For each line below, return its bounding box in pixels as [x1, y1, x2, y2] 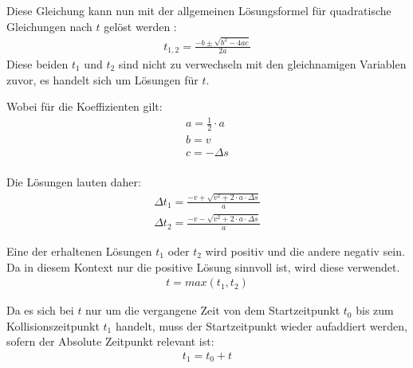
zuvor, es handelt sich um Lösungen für [6, 71, 199, 88]
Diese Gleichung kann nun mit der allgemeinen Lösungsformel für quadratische [6, 2, 391, 18]
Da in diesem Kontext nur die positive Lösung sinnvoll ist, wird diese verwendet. [6, 258, 400, 275]
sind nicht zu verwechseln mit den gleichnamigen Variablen [118, 56, 407, 72]
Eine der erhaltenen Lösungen [6, 242, 152, 259]
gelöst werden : [104, 18, 177, 34]
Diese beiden [6, 56, 69, 72]
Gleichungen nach [6, 18, 92, 34]
